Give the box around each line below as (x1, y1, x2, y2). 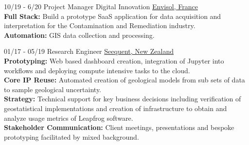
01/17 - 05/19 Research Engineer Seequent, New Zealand (4, 46, 174, 56)
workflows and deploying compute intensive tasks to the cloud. (4, 65, 190, 75)
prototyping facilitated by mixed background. (4, 131, 139, 142)
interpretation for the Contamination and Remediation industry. (4, 20, 196, 31)
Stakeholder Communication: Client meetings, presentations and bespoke (4, 122, 234, 132)
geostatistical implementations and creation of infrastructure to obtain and (4, 103, 227, 113)
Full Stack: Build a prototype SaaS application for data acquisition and (4, 11, 221, 21)
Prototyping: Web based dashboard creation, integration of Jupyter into (4, 55, 224, 65)
